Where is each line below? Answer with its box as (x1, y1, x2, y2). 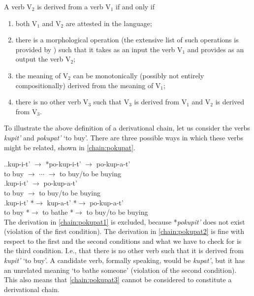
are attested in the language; (65, 18, 152, 28)
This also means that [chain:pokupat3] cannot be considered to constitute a (4, 274, 232, 285)
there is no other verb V (15, 97, 89, 107)
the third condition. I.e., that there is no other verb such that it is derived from (4, 245, 244, 256)
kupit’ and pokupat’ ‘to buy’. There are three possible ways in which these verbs (4, 132, 243, 142)
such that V (93, 97, 129, 107)
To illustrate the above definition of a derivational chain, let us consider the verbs (4, 123, 250, 133)
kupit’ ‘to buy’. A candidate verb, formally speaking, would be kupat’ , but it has (4, 255, 245, 265)
